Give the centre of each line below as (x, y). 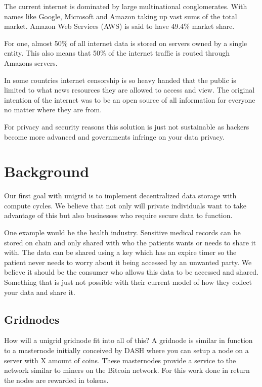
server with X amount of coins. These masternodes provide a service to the (120, 360)
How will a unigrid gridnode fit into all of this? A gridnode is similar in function (128, 340)
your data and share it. (40, 292)
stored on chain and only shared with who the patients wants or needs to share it (130, 242)
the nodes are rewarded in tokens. (56, 380)
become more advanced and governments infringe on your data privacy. (114, 136)
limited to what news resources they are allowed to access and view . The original (129, 90)
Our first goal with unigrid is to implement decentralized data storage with (120, 196)
